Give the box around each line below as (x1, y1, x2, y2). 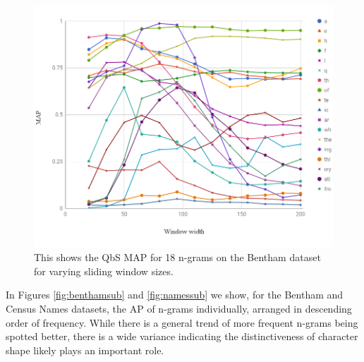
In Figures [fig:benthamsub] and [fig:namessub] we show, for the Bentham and (6, 287, 344, 302)
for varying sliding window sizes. (34, 263, 174, 278)
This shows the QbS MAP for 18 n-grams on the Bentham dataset (34, 250, 321, 265)
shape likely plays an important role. (6, 342, 164, 357)
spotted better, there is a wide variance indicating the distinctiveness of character (6, 329, 358, 344)
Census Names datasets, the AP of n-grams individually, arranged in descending (6, 301, 352, 315)
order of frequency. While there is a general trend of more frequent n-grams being (6, 315, 358, 330)
